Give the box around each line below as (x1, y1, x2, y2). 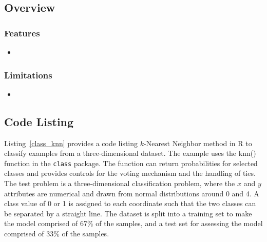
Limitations (4, 68, 52, 81)
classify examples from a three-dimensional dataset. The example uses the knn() (4, 148, 256, 158)
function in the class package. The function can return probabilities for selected (4, 157, 258, 168)
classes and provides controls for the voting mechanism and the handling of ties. (4, 168, 256, 178)
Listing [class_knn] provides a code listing (4, 137, 138, 148)
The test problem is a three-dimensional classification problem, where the (4, 178, 235, 189)
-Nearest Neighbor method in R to (144, 137, 252, 148)
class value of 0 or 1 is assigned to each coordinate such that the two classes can (4, 198, 256, 209)
